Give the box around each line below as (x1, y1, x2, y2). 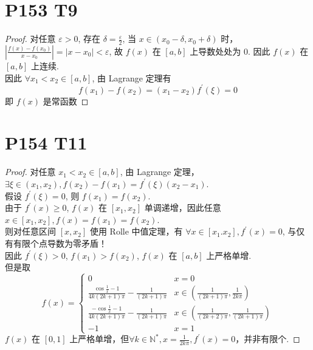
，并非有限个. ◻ (235, 332, 300, 345)
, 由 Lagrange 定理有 (92, 71, 171, 84)
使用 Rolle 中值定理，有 (89, 225, 183, 238)
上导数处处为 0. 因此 (190, 44, 270, 57)
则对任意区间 (5, 225, 56, 238)
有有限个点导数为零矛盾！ (5, 236, 107, 249)
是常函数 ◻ (43, 94, 89, 107)
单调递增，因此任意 (144, 201, 221, 214)
